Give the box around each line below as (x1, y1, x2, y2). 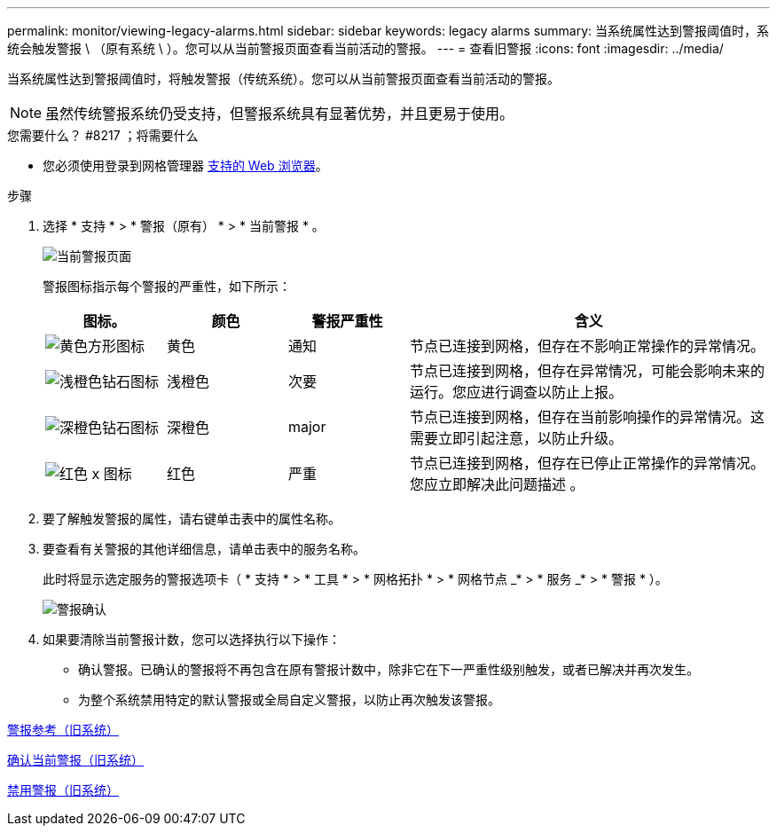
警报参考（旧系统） (7, 722, 119, 737)
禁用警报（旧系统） (7, 782, 119, 798)
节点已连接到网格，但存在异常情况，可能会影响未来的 (409, 362, 765, 380)
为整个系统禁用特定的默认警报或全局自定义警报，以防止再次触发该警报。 (78, 692, 500, 707)
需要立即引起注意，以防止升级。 (409, 429, 623, 447)
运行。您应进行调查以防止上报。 (409, 383, 623, 401)
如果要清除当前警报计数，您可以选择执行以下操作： (43, 632, 341, 647)
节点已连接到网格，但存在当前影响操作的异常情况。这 (409, 408, 765, 426)
